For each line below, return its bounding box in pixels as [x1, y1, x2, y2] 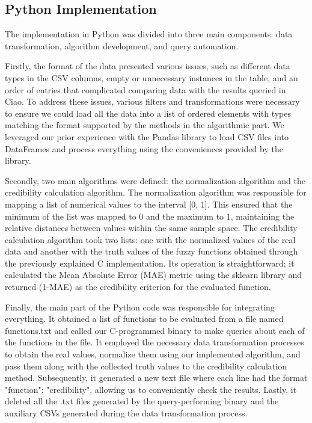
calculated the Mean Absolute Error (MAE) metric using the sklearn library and [5, 268, 302, 281]
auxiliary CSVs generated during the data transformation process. [5, 407, 248, 419]
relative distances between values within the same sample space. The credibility [5, 221, 298, 234]
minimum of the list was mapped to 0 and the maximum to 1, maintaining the [5, 209, 295, 222]
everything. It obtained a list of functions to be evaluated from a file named [5, 312, 284, 325]
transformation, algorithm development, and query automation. [5, 39, 239, 52]
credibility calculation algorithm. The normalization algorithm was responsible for [5, 186, 307, 199]
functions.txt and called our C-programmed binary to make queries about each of [5, 324, 305, 336]
